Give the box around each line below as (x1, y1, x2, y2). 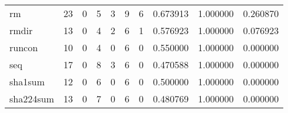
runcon (9, 41, 38, 54)
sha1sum (9, 75, 45, 88)
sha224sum (9, 92, 54, 105)
